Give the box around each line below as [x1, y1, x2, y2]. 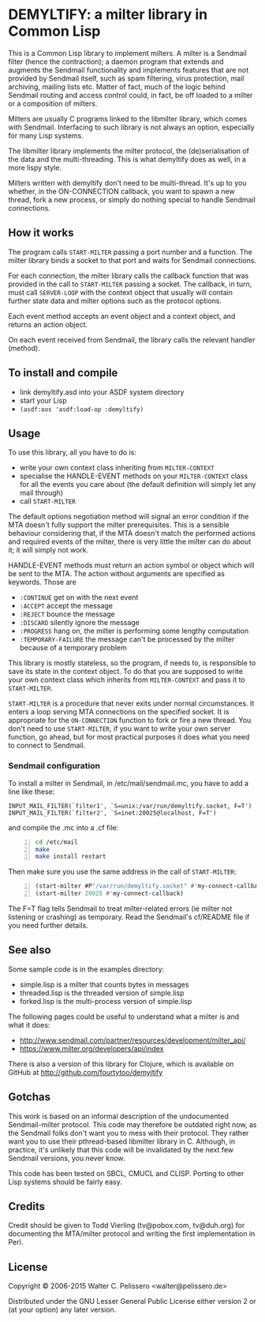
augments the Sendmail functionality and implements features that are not [8, 65, 249, 74]
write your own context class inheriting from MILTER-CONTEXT [19, 463, 215, 473]
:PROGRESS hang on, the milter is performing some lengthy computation [19, 626, 249, 636]
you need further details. [8, 921, 88, 931]
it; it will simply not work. [8, 545, 89, 555]
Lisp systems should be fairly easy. [8, 1177, 122, 1186]
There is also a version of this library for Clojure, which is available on [8, 1059, 234, 1069]
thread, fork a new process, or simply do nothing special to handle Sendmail [8, 195, 256, 204]
